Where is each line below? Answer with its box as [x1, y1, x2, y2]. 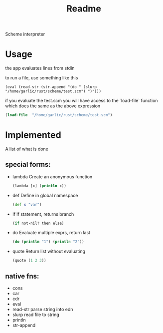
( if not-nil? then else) [12, 221, 64, 226]
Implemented [5, 129, 61, 141]
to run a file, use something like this [5, 75, 78, 81]
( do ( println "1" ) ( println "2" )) [12, 239, 84, 245]
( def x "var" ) [12, 202, 42, 207]
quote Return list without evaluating [12, 248, 86, 255]
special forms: [5, 160, 51, 169]
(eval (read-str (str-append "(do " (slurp [5, 84, 97, 90]
